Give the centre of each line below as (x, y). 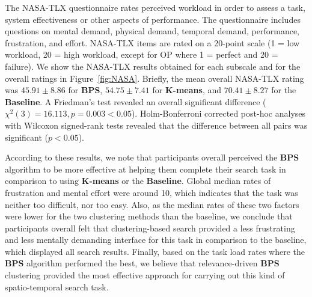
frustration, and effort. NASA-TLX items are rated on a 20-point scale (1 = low (152, 42)
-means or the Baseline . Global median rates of (180, 181)
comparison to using (42, 181)
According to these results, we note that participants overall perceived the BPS (152, 157)
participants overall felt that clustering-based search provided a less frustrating (150, 228)
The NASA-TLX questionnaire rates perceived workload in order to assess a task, (155, 7)
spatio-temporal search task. (57, 286)
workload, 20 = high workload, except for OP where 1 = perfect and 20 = (142, 54)
